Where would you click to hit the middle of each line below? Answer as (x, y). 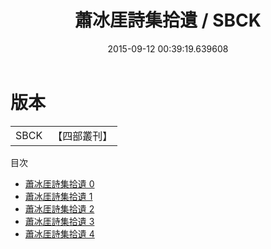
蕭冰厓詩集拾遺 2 (59, 208)
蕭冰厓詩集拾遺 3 (59, 221)
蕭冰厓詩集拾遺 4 (59, 233)
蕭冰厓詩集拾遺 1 (58, 196)
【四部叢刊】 (82, 136)
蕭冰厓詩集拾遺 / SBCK (168, 20)
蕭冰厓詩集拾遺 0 (59, 183)
